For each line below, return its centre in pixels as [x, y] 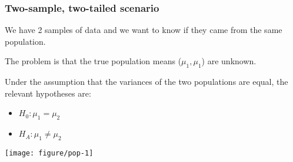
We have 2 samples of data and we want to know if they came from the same [144, 30]
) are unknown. [229, 61]
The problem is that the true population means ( [93, 61]
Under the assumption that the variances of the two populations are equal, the [146, 82]
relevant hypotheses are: [48, 93]
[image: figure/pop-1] [49, 153]
